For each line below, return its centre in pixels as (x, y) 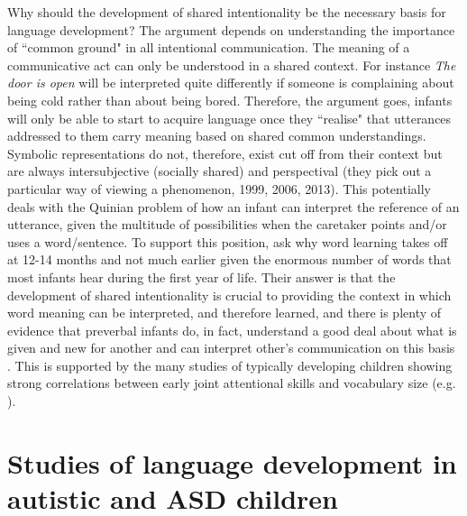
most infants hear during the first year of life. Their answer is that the (201, 276)
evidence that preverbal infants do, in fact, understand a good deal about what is (232, 330)
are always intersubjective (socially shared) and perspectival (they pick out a (220, 171)
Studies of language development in (232, 462)
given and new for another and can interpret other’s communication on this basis (231, 348)
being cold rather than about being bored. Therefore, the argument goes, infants (230, 100)
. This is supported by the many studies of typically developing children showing (230, 365)
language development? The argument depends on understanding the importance (231, 29)
